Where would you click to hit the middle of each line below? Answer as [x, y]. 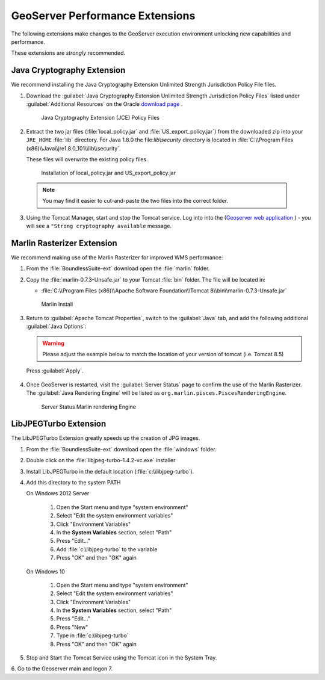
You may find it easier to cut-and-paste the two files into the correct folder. [135, 201]
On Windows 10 [46, 571]
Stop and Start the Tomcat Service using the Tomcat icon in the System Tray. [122, 658]
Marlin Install [57, 304]
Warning [53, 343]
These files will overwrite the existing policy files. [87, 159]
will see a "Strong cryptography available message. [99, 226]
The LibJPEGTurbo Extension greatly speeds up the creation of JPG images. [106, 438]
